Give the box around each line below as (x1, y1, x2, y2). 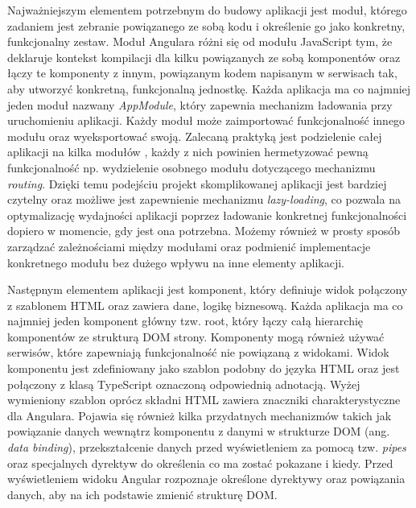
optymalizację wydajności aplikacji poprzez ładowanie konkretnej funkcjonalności (7, 206, 407, 223)
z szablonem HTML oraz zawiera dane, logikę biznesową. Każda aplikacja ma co (7, 296, 403, 313)
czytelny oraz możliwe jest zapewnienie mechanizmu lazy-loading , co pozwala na (7, 191, 401, 208)
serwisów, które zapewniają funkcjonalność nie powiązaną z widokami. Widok (7, 344, 389, 361)
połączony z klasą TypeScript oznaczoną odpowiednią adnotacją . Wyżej (7, 375, 360, 392)
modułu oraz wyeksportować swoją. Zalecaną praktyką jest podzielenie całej (7, 127, 382, 144)
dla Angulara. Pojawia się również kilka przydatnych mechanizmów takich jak (7, 407, 392, 423)
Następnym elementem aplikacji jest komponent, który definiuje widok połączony (7, 281, 408, 298)
